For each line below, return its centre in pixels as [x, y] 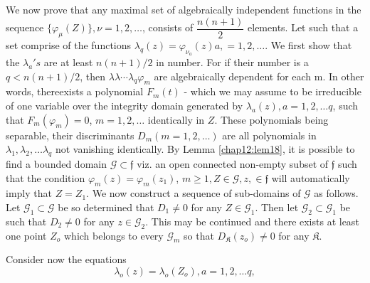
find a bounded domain [56, 164]
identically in [176, 119]
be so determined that [106, 207]
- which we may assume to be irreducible [273, 91]
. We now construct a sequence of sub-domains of [194, 193]
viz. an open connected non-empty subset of [233, 164]
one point [26, 235]
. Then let [277, 207]
